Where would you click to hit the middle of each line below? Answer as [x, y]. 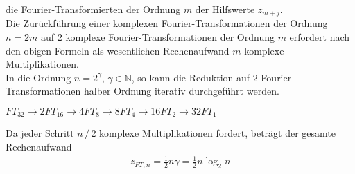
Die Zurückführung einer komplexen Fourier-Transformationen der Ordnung [167, 23]
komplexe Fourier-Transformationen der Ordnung [170, 37]
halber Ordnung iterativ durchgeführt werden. [181, 91]
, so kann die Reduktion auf [191, 77]
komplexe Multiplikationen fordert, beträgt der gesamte [217, 133]
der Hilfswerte [225, 9]
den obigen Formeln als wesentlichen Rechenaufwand [118, 50]
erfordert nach [320, 37]
